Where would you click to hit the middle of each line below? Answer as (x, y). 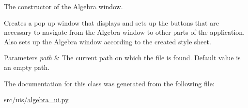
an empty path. (27, 67)
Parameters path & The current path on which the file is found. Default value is (122, 58)
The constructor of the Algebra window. (63, 6)
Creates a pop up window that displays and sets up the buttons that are (111, 22)
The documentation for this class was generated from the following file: (109, 83)
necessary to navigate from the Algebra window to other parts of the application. (124, 32)
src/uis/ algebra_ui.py (36, 100)
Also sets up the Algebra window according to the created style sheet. (108, 41)
